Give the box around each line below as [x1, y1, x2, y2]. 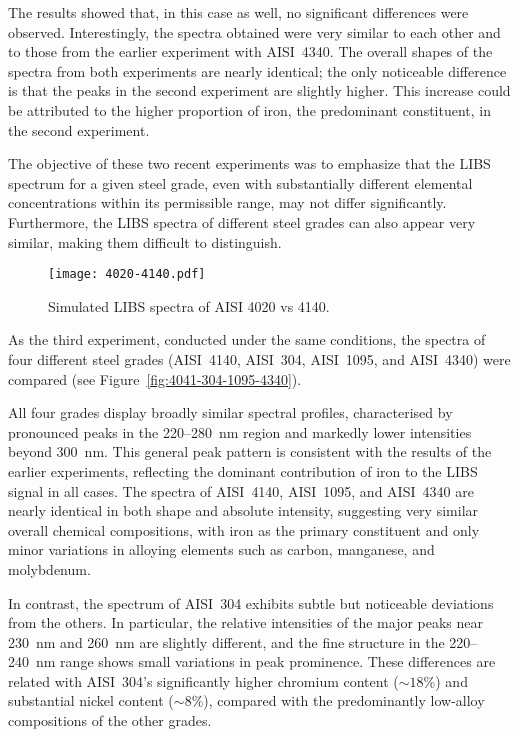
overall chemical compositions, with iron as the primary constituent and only [8, 519, 480, 540]
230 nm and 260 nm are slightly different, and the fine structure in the [8, 631, 445, 652]
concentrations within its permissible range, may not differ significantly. [8, 192, 447, 213]
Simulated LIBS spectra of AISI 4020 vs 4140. [48, 295, 330, 316]
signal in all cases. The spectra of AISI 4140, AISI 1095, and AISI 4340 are [8, 480, 474, 501]
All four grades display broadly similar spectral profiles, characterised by [8, 402, 453, 423]
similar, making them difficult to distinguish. [8, 231, 282, 252]
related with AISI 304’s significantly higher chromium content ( [8, 670, 399, 691]
